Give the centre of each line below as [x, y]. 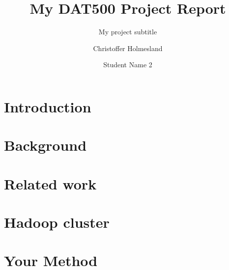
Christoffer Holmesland [128, 48]
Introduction [48, 106]
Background [45, 145]
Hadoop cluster [57, 222]
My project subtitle [128, 32]
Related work [50, 183]
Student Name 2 [128, 65]
